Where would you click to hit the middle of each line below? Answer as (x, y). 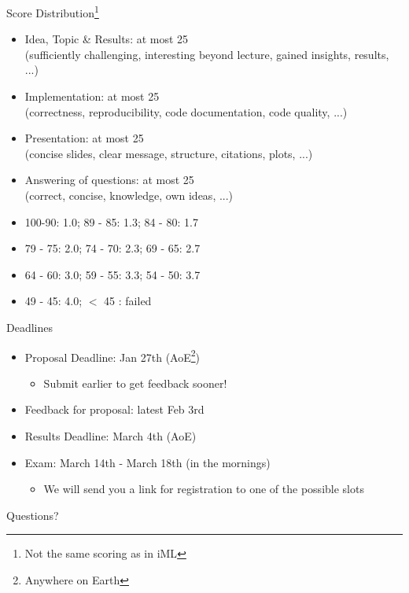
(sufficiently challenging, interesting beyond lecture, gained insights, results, (207, 54)
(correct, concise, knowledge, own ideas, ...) (129, 195)
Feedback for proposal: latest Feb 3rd (114, 409)
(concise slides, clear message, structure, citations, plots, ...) (169, 153)
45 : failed (128, 301)
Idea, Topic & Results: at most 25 (107, 39)
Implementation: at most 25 (92, 96)
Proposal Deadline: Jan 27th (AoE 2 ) (112, 355)
